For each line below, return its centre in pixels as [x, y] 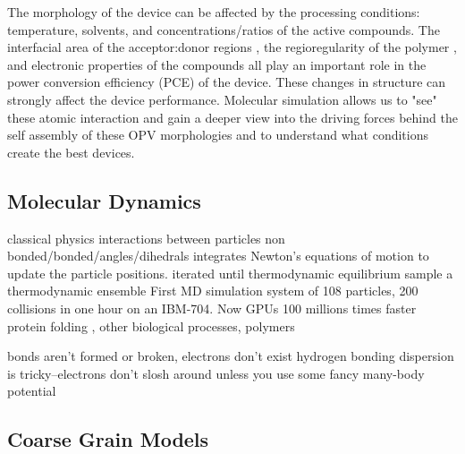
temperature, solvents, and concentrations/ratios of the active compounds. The [224, 29]
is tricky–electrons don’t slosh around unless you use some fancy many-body [216, 373]
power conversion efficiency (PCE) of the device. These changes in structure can [227, 82]
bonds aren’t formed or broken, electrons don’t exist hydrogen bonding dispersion [231, 356]
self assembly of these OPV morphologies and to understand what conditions [218, 135]
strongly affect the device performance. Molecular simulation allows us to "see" [222, 99]
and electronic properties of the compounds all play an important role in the [217, 64]
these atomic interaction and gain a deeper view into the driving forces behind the [232, 117]
